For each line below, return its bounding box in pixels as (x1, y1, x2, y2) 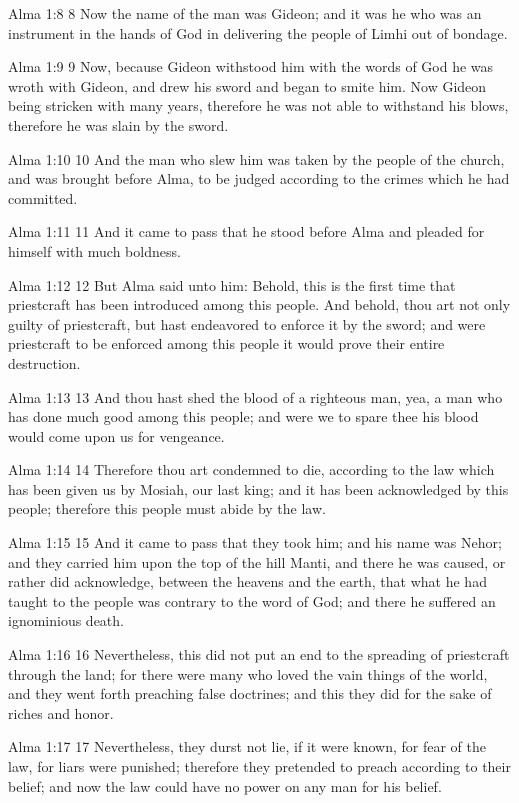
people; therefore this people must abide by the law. (8, 498, 326, 519)
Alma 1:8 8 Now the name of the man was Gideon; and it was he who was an (8, 3, 482, 23)
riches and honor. (8, 702, 114, 723)
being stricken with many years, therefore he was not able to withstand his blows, (8, 95, 509, 116)
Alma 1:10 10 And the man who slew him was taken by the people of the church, (8, 148, 505, 169)
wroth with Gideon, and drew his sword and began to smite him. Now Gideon (8, 75, 487, 96)
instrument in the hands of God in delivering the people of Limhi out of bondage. (8, 22, 508, 43)
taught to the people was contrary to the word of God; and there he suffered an (8, 590, 496, 611)
